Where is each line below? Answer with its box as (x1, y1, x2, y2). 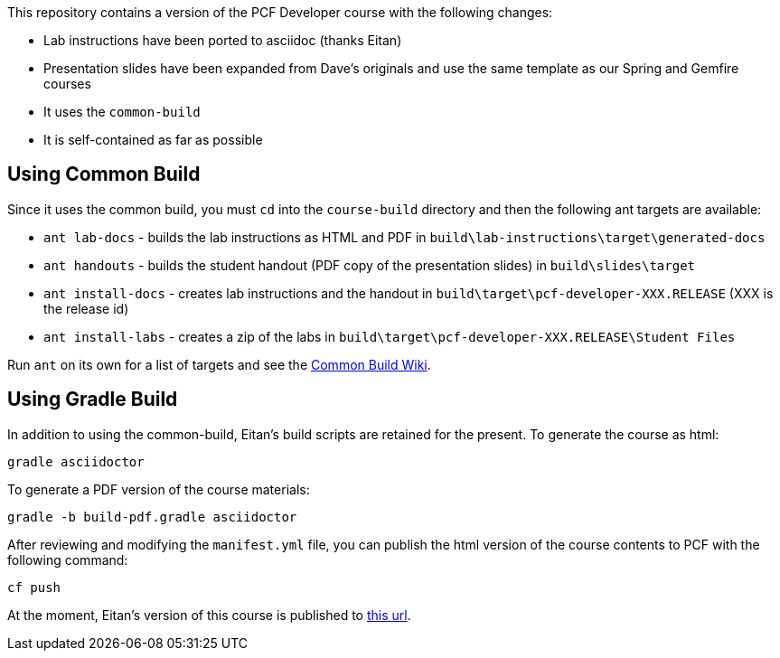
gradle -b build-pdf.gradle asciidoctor (7, 509, 297, 524)
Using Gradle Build (7, 388, 178, 411)
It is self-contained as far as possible (43, 132, 263, 147)
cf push (7, 579, 61, 595)
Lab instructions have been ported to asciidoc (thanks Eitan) (43, 33, 402, 48)
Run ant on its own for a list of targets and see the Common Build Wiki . (7, 356, 431, 372)
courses (43, 76, 91, 91)
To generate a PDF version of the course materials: (7, 481, 310, 497)
